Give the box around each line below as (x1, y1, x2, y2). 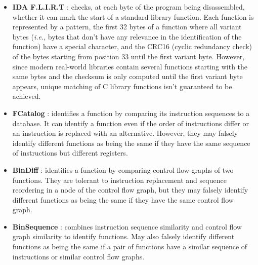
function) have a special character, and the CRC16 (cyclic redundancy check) (12, 41, 252, 52)
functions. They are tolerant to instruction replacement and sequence (12, 174, 227, 185)
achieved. (12, 91, 41, 101)
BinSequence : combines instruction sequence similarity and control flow (12, 221, 242, 232)
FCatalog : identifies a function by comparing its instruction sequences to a (12, 107, 250, 118)
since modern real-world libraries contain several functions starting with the (12, 61, 248, 71)
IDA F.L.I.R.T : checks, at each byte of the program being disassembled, (12, 2, 245, 12)
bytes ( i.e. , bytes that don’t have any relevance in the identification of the (12, 31, 242, 42)
